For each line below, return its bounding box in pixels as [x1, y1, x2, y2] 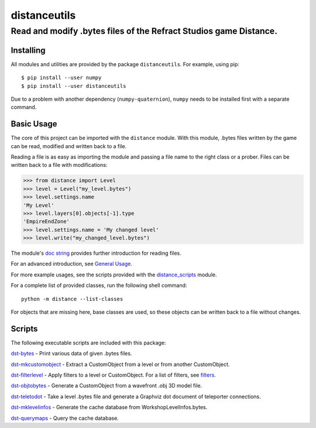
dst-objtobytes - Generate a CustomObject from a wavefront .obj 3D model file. [11, 382, 202, 389]
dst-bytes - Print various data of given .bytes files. [11, 350, 132, 357]
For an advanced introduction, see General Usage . [11, 261, 133, 268]
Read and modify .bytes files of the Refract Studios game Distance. [11, 26, 278, 36]
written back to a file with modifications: [11, 162, 108, 169]
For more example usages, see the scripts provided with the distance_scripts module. [11, 271, 217, 278]
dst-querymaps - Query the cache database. [11, 415, 119, 422]
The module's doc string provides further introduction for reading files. [11, 249, 181, 257]
